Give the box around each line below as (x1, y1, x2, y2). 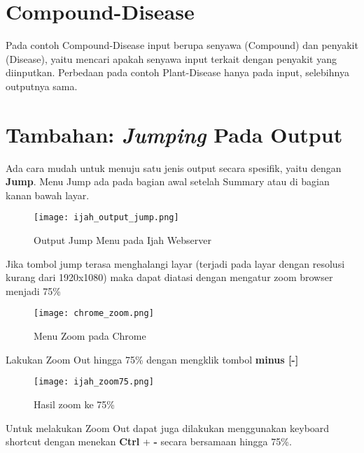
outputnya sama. (6, 78, 78, 93)
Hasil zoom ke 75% (34, 396, 115, 411)
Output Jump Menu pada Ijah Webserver (34, 233, 211, 247)
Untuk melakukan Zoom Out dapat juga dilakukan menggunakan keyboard (6, 420, 330, 435)
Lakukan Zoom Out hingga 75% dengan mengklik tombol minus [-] (6, 352, 299, 366)
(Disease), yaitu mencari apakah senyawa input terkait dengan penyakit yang (6, 51, 337, 66)
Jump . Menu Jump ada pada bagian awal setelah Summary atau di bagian (6, 174, 330, 189)
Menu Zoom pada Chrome (34, 329, 146, 343)
